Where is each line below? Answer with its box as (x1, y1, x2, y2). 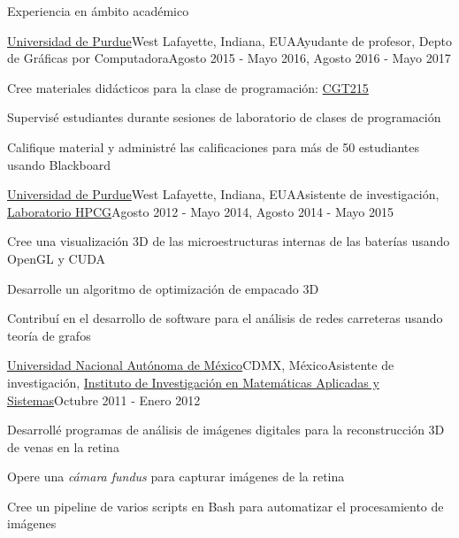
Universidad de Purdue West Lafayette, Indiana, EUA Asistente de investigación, (7, 185, 440, 204)
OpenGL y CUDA (7, 249, 105, 267)
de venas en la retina (7, 437, 119, 456)
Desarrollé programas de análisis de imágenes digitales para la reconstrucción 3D (7, 420, 445, 439)
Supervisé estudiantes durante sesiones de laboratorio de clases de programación (7, 108, 441, 127)
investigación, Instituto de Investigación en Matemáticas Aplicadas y (7, 373, 379, 391)
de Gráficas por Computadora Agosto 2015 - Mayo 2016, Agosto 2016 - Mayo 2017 (7, 49, 451, 67)
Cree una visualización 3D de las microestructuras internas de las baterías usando (7, 232, 450, 250)
